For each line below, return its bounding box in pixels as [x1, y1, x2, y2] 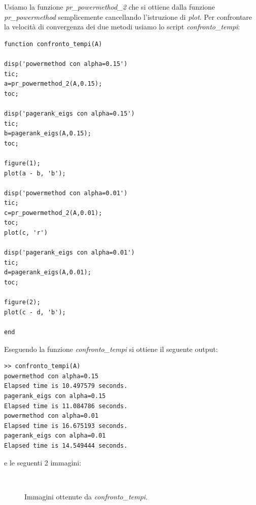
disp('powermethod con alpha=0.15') [4, 60, 128, 67]
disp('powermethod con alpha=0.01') [4, 189, 128, 197]
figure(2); [4, 299, 41, 306]
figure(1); [4, 159, 41, 167]
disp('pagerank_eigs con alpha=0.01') [4, 249, 135, 257]
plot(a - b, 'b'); [4, 169, 66, 177]
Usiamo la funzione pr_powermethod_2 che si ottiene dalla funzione [4, 2, 215, 12]
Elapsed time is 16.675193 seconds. [4, 422, 128, 429]
